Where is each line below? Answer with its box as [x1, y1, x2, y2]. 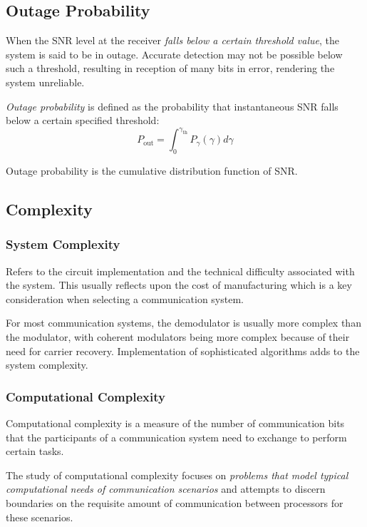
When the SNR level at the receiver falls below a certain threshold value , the [6, 33, 339, 48]
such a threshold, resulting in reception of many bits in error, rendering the [6, 61, 335, 76]
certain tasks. [6, 444, 64, 459]
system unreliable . [6, 74, 85, 89]
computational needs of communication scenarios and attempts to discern [6, 481, 326, 496]
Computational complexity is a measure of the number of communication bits [6, 416, 345, 431]
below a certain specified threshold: [6, 113, 160, 128]
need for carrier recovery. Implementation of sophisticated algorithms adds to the [6, 343, 360, 358]
